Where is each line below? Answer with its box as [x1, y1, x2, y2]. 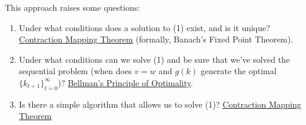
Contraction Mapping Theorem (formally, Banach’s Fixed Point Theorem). [19, 33, 293, 45]
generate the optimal [200, 65, 277, 77]
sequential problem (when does [19, 65, 132, 77]
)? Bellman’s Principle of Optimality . [57, 76, 193, 89]
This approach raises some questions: [5, 1, 140, 13]
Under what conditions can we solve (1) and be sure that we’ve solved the [19, 53, 290, 65]
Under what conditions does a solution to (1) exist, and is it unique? [19, 21, 270, 33]
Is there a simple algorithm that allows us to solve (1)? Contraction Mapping [19, 97, 302, 110]
